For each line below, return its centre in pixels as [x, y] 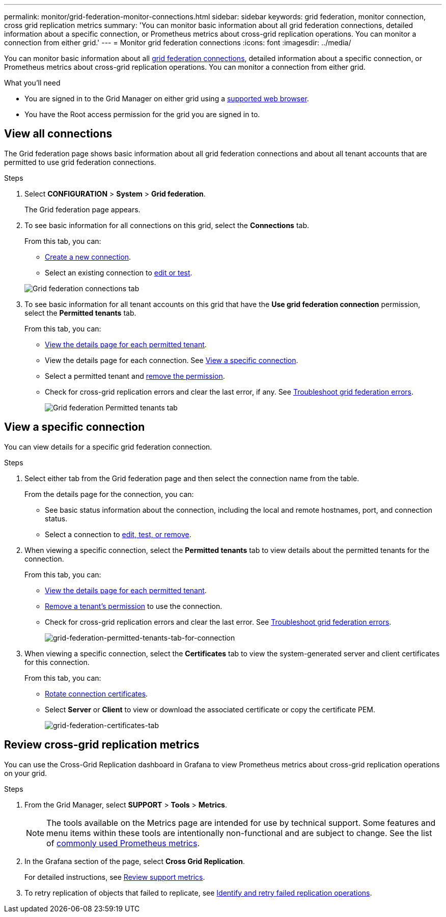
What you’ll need [32, 83]
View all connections [58, 134]
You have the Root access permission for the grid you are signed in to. [142, 114]
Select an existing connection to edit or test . [119, 272]
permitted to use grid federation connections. [80, 162]
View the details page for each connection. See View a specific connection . [172, 360]
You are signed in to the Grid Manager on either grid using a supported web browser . [167, 99]
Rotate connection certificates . [96, 693]
